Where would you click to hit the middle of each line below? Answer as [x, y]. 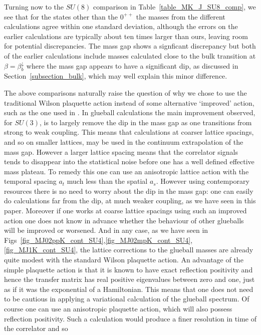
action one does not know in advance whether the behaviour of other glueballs [124, 220]
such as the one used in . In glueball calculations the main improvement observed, [130, 112]
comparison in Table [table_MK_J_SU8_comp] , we [175, 7]
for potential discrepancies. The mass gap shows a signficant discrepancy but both [130, 46]
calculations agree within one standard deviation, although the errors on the [121, 26]
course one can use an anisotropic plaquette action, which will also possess [118, 309]
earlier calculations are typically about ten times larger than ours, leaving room [126, 36]
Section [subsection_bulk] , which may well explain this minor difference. [116, 76]
